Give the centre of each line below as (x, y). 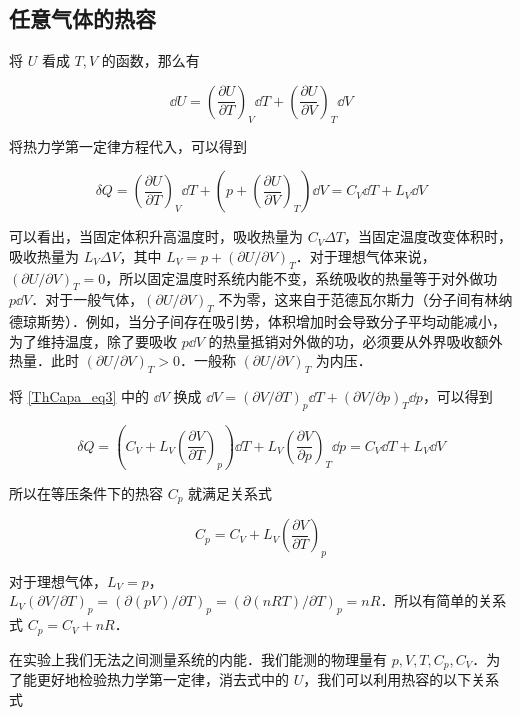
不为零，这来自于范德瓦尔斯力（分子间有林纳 (365, 299)
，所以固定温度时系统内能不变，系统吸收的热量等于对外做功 (301, 277)
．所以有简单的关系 (443, 600)
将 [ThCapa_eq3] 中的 (79, 396)
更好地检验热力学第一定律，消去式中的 (162, 679)
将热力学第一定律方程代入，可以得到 (128, 145)
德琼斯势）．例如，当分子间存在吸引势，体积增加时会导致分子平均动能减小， (257, 321)
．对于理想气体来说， (365, 255)
